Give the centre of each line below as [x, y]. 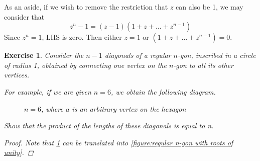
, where [52, 108]
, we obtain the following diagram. [163, 91]
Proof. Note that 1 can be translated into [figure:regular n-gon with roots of [119, 142]
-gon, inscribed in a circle [217, 55]
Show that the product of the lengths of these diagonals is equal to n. [109, 126]
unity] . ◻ [19, 152]
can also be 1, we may [210, 7]
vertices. [17, 75]
